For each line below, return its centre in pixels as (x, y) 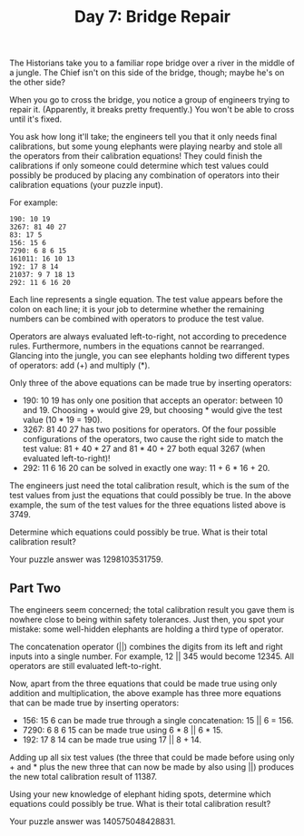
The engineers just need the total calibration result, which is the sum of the (149, 486)
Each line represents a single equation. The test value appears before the (146, 300)
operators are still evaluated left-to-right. (85, 666)
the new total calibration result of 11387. (83, 777)
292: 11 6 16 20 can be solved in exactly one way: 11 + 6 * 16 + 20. (146, 468)
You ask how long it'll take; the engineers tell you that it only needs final (143, 137)
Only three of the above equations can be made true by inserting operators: (151, 383)
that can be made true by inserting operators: (94, 703)
